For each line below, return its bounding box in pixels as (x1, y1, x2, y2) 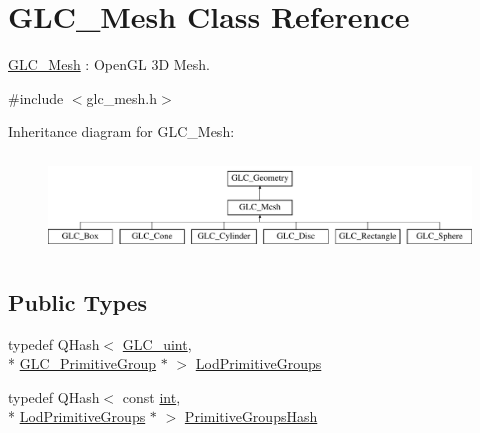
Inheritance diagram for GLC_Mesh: (8, 121, 235, 142)
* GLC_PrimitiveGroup (8, 353, 157, 374)
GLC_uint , (122, 333, 192, 354)
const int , (122, 386, 181, 407)
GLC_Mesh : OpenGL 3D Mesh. (8, 54, 210, 75)
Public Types (8, 286, 148, 317)
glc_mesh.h (86, 87, 158, 108)
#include (8, 87, 64, 108)
